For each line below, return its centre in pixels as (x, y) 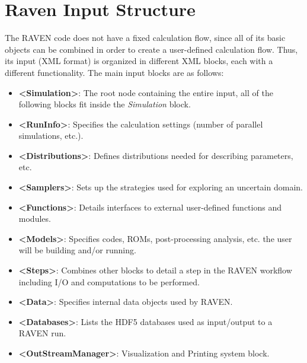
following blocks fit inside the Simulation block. (105, 104)
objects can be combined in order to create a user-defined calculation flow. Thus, (151, 49)
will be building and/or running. (77, 250)
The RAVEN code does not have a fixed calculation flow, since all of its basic (145, 38)
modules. (35, 219)
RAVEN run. (42, 333)
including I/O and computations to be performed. (109, 281)
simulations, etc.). (51, 136)
